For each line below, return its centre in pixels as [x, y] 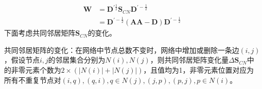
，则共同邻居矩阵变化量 [190, 60]
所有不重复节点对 [33, 80]
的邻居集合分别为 [77, 60]
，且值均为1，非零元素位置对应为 [198, 70]
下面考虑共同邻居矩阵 [40, 33]
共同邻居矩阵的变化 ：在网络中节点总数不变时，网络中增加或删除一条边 [122, 50]
